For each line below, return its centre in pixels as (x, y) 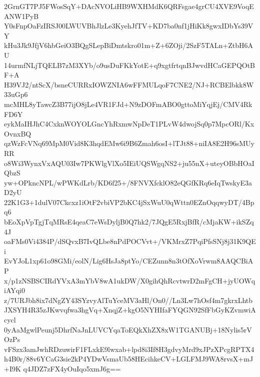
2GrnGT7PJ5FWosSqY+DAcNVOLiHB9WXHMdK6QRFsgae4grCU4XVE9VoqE (129, 6)
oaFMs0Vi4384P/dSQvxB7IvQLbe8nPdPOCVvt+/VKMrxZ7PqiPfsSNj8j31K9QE (130, 241)
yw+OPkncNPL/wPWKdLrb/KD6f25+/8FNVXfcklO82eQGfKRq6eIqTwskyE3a (128, 182)
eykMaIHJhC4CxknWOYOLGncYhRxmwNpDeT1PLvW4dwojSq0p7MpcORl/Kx (129, 124)
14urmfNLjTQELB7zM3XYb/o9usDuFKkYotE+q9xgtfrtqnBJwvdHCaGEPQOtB (130, 65)
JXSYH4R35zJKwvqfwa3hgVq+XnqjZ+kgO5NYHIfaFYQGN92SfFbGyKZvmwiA (130, 310)
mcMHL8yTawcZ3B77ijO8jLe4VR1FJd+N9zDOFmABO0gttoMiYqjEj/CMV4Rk (128, 104)
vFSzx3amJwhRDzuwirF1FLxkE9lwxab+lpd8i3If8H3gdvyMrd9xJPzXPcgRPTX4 (129, 349)
